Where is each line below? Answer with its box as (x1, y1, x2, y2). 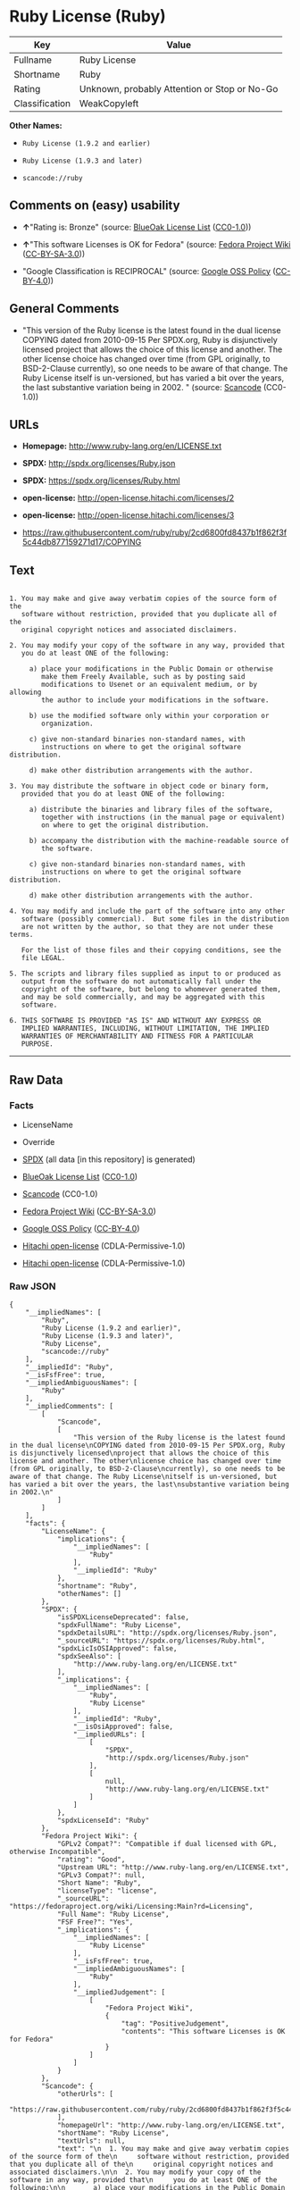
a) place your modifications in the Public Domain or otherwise (29, 665, 274, 673)
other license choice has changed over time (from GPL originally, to (21, 353, 271, 364)
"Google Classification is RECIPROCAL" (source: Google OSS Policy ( (21, 265, 276, 276)
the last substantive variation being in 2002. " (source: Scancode (21, 381, 262, 392)
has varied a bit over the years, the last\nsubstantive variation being (9, 1480, 290, 1489)
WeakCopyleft (79, 96, 139, 109)
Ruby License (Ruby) (9, 6, 167, 27)
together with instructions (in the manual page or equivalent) (41, 813, 286, 823)
